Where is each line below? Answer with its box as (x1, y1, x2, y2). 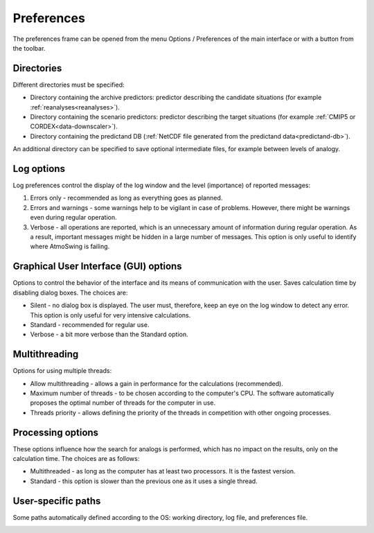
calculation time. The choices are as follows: (12, 455, 140, 463)
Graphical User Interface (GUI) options (12, 261, 183, 272)
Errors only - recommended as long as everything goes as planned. (30, 194, 223, 202)
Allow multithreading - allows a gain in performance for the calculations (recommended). (30, 379, 283, 387)
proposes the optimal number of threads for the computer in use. (30, 399, 216, 407)
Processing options (12, 426, 99, 438)
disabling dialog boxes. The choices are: (12, 288, 128, 297)
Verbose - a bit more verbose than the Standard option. (30, 330, 188, 339)
